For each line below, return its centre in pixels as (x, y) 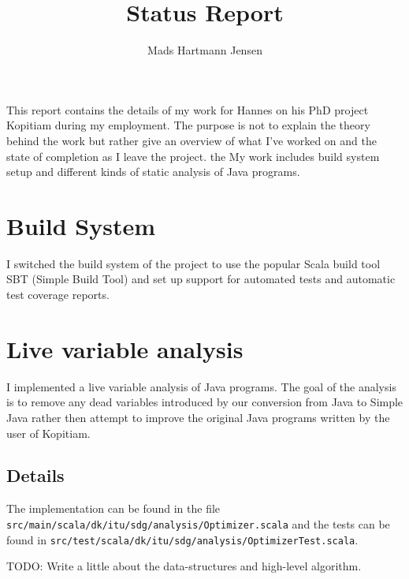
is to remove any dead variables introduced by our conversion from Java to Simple (205, 402)
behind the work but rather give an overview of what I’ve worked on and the (191, 140)
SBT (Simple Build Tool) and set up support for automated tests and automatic (201, 279)
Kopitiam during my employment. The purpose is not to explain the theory (188, 125)
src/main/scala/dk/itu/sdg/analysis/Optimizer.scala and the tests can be (198, 523)
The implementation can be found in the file (113, 508)
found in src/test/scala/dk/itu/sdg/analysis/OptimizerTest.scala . (182, 539)
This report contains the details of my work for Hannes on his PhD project (188, 109)
